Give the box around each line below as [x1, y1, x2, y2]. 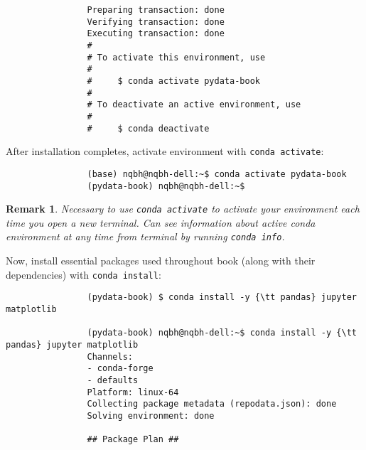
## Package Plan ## [87, 434, 179, 445]
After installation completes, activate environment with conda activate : [6, 144, 324, 159]
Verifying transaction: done [87, 16, 225, 27]
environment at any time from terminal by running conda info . [6, 229, 285, 244]
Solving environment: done [87, 410, 215, 421]
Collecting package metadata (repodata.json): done [87, 399, 337, 409]
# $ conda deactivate [87, 123, 210, 134]
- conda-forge [87, 363, 154, 374]
